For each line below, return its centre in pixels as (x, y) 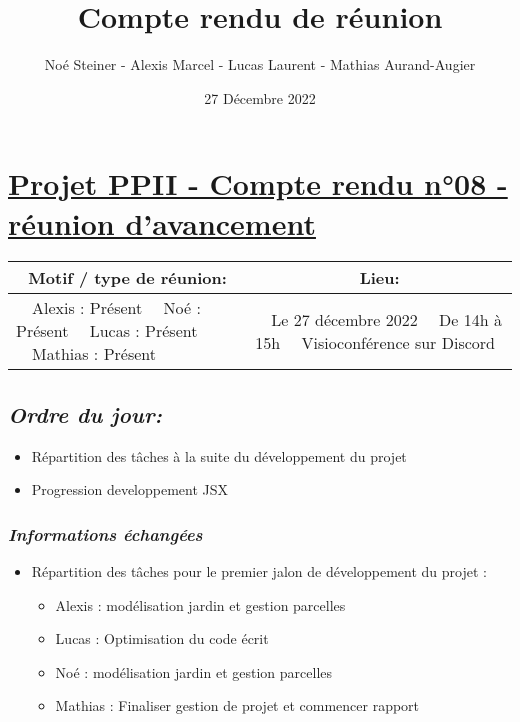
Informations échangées (105, 533)
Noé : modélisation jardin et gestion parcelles (194, 671)
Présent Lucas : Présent (107, 331)
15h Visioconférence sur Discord (375, 342)
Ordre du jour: (85, 413)
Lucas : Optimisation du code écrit (162, 638)
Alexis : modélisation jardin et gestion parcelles (200, 604)
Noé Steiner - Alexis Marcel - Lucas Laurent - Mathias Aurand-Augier (260, 64)
